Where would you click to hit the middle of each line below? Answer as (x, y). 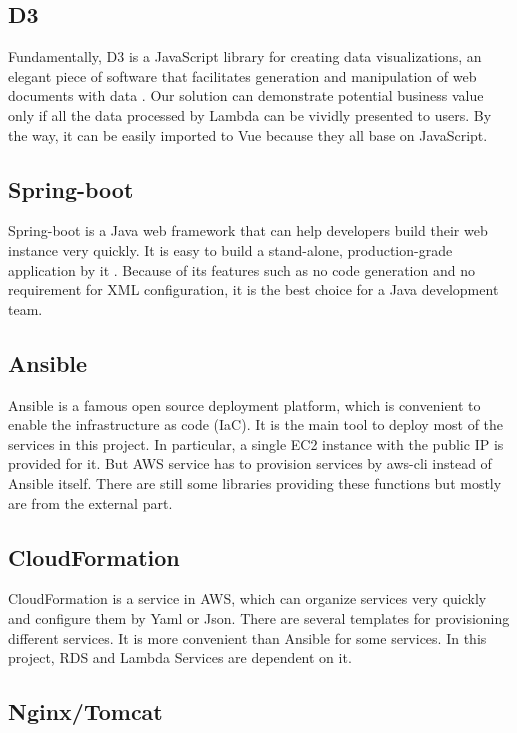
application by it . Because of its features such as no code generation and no (241, 269)
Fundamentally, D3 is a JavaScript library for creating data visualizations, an (245, 56)
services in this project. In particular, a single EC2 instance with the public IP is (256, 443)
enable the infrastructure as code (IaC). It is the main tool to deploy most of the (256, 424)
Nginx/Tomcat (85, 711)
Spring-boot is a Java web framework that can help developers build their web (248, 230)
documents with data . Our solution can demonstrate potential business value (246, 95)
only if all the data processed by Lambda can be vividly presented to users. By (250, 114)
